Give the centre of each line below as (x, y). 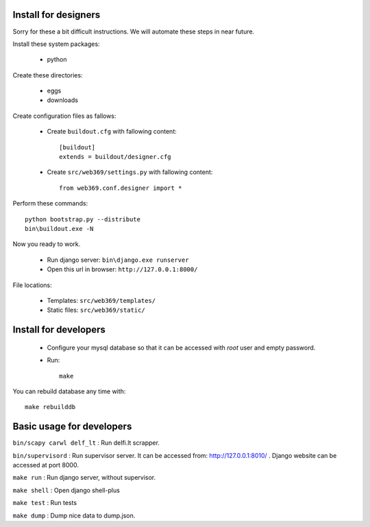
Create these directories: (48, 75)
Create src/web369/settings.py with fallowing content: (130, 172)
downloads (63, 100)
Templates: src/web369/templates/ (101, 300)
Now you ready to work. (47, 244)
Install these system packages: (56, 44)
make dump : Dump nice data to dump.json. (74, 515)
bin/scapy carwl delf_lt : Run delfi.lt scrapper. (86, 443)
